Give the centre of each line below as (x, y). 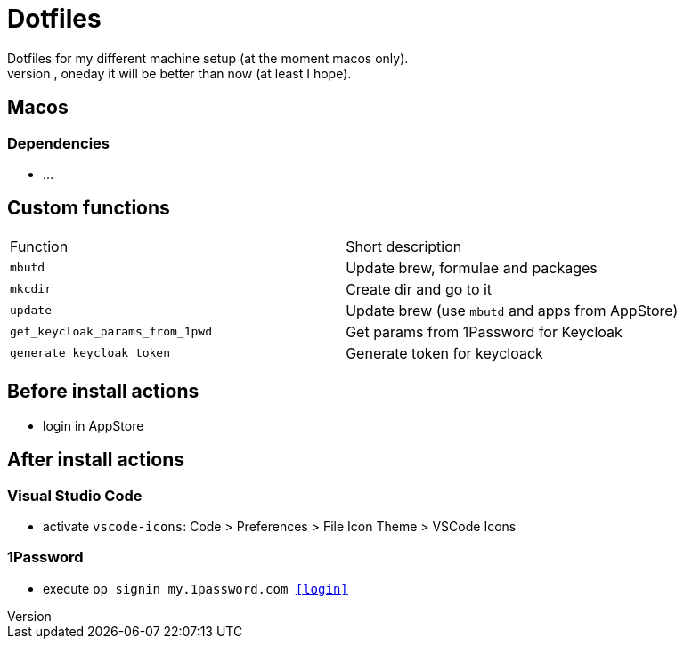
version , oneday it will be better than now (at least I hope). (179, 73)
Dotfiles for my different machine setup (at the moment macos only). (208, 58)
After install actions (96, 460)
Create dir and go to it (419, 289)
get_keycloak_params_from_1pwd (111, 332)
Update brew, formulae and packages (472, 267)
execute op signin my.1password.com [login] (195, 588)
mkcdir (31, 289)
